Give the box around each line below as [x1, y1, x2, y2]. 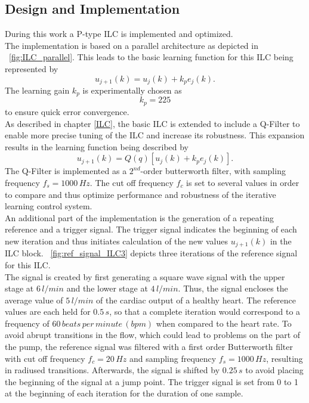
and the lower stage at [66, 282, 148, 294]
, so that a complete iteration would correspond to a [109, 305, 301, 318]
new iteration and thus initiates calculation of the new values [5, 234, 228, 247]
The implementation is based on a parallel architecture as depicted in [5, 39, 258, 51]
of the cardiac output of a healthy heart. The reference [96, 293, 296, 306]
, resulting [266, 352, 303, 364]
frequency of [5, 317, 50, 329]
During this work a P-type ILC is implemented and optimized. [5, 27, 233, 40]
